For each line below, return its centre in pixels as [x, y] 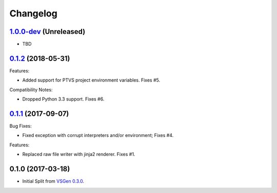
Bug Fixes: [21, 126]
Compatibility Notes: [31, 89]
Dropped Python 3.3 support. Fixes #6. [63, 99]
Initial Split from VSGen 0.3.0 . [53, 181]
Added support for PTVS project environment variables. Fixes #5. [91, 80]
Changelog [33, 13]
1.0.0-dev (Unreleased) [47, 32]
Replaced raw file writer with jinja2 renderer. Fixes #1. [79, 155]
